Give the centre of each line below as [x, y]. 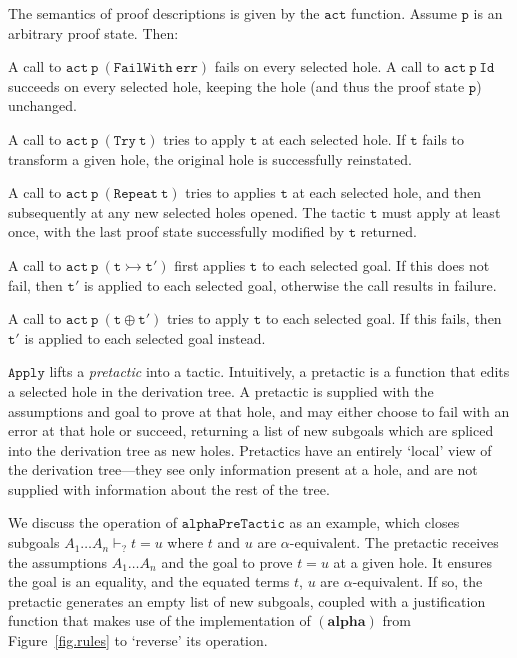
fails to [443, 138]
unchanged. [42, 105]
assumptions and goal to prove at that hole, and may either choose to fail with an [259, 410]
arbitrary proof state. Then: [93, 32]
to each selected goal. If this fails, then [383, 318]
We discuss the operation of [93, 522]
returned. [388, 231]
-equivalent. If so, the [417, 581]
